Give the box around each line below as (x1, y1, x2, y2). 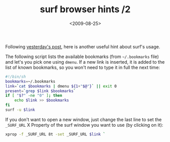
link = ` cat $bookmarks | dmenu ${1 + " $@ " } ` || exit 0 (5, 83, 117, 89)
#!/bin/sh (5, 74, 26, 79)
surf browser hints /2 (40, 4, 131, 15)
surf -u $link (5, 107, 36, 112)
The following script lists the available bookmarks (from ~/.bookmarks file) (5, 53, 159, 60)
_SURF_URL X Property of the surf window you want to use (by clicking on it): (5, 122, 163, 128)
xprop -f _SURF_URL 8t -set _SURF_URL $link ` (5, 131, 106, 137)
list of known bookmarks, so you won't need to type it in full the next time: (5, 64, 160, 70)
